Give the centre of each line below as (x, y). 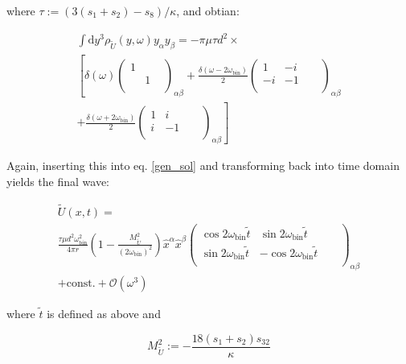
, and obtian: (208, 10)
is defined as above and (104, 313)
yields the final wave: (58, 181)
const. (81, 283)
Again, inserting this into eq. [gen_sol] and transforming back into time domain (203, 165)
